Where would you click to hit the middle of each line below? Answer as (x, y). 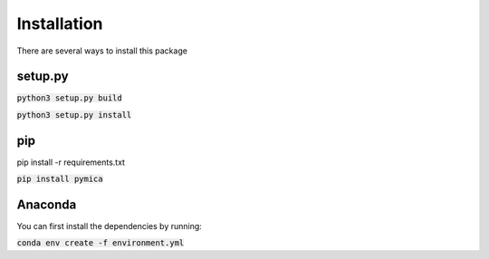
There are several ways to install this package (102, 51)
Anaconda (47, 204)
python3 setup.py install (74, 115)
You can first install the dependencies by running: (110, 226)
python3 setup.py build (69, 98)
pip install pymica (60, 179)
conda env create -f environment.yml (101, 243)
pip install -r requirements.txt (71, 162)
